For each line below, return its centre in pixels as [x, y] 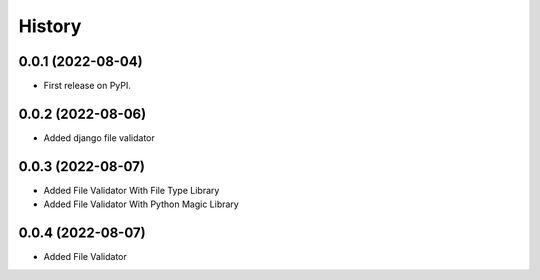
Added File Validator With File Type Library [131, 190]
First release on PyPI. [87, 86]
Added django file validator [99, 137]
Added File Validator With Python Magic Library [141, 204]
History [50, 26]
